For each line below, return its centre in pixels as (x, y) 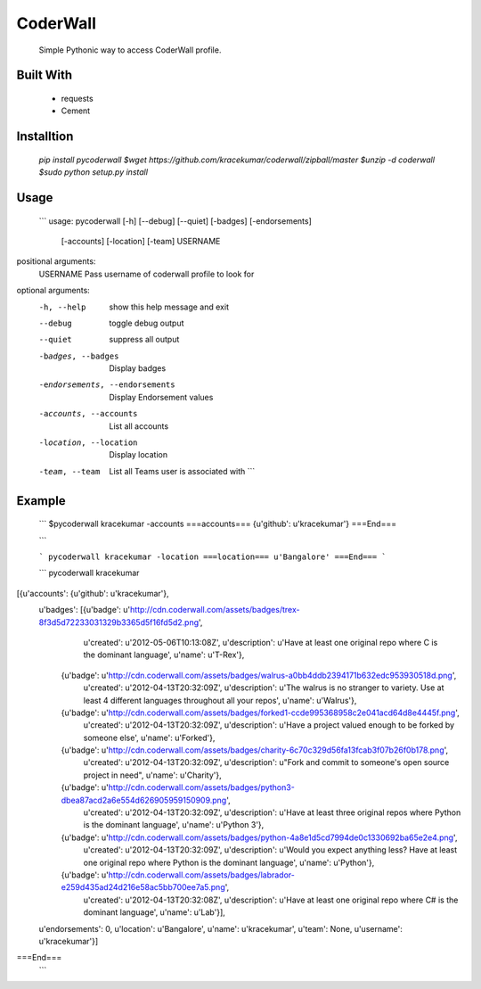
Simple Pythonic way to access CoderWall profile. (130, 50)
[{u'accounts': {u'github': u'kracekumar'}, (93, 593)
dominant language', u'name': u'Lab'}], (155, 912)
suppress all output (144, 340)
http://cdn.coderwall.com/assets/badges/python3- (202, 787)
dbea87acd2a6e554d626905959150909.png (144, 800)
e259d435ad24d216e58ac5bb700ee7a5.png (143, 887)
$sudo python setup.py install (94, 172)
